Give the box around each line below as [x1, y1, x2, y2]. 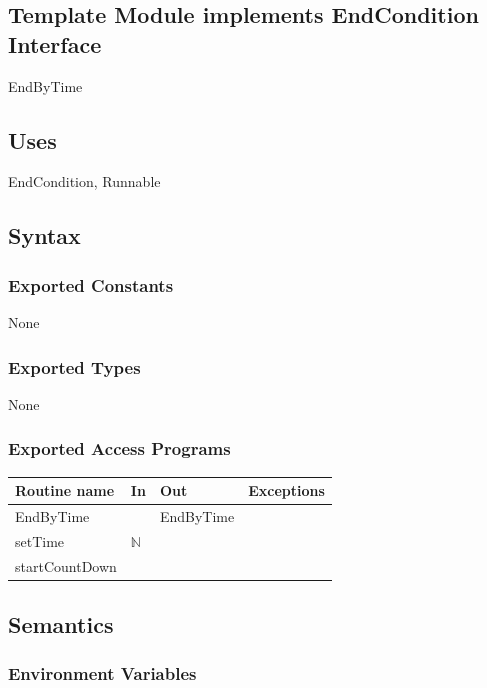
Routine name [15, 480, 115, 501]
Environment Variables [8, 661, 197, 686]
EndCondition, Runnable [8, 171, 161, 192]
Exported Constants [8, 272, 174, 297]
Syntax [8, 220, 81, 251]
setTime [15, 530, 65, 551]
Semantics [8, 609, 114, 640]
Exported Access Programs [8, 436, 231, 461]
